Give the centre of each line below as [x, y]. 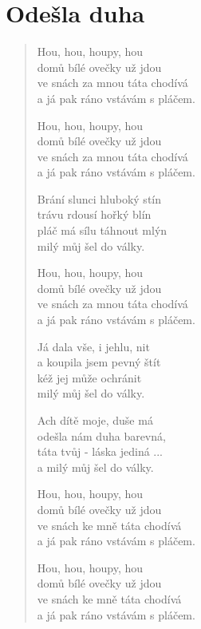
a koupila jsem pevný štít [99, 362]
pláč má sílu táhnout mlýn [102, 230]
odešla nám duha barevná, [101, 435]
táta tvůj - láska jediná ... [100, 451]
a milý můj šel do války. [95, 467]
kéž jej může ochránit [89, 377]
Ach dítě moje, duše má [95, 420]
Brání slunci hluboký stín [99, 198]
